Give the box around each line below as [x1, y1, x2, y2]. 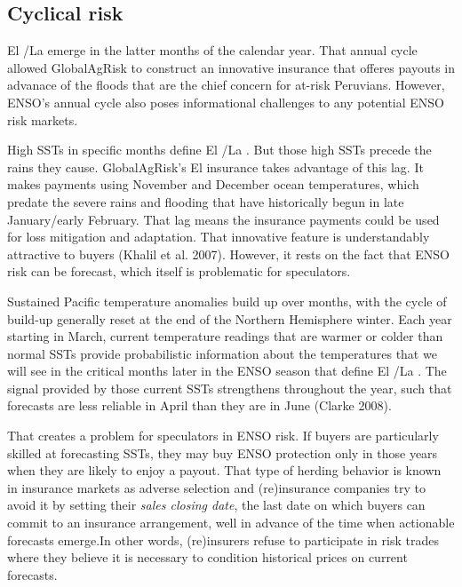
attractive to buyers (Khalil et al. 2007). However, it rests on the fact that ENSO [7, 244, 450, 263]
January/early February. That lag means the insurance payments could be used [7, 210, 440, 228]
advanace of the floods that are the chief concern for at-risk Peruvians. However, [7, 75, 445, 94]
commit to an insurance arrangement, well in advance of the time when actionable [7, 513, 455, 532]
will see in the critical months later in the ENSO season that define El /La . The [7, 361, 447, 380]
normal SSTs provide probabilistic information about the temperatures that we [7, 344, 437, 362]
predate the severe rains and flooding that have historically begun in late [7, 192, 404, 210]
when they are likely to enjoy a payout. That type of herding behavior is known [7, 461, 442, 480]
